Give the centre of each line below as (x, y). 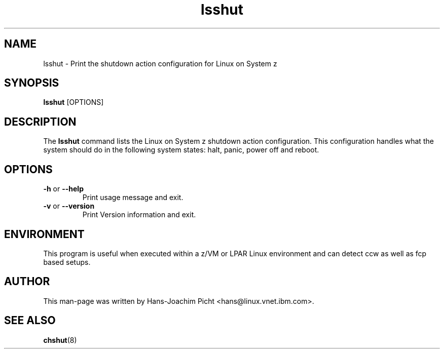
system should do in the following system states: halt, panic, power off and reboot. (181, 150)
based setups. (67, 262)
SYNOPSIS (32, 83)
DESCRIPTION (40, 122)
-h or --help (63, 189)
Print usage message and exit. (133, 198)
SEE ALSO (30, 321)
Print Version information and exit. (139, 215)
